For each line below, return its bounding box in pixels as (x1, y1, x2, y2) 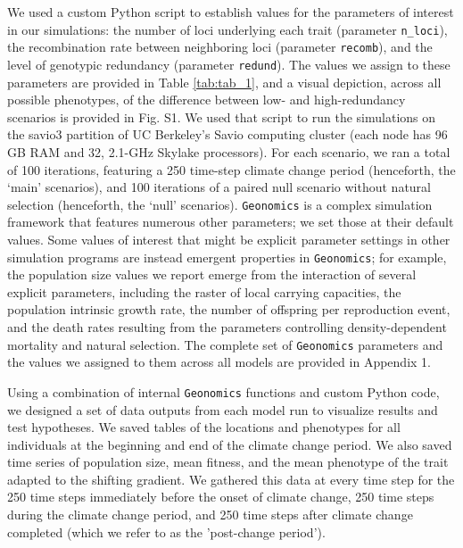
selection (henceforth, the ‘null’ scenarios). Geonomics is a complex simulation (7, 195, 433, 213)
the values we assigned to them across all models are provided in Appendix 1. (7, 353, 431, 371)
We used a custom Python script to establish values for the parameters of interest (7, 3, 454, 21)
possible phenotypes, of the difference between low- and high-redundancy (7, 90, 406, 109)
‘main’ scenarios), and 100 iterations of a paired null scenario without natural (7, 178, 431, 196)
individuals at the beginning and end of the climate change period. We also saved (7, 435, 452, 453)
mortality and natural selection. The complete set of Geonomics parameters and (7, 335, 443, 353)
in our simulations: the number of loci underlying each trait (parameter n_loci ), (7, 20, 448, 38)
